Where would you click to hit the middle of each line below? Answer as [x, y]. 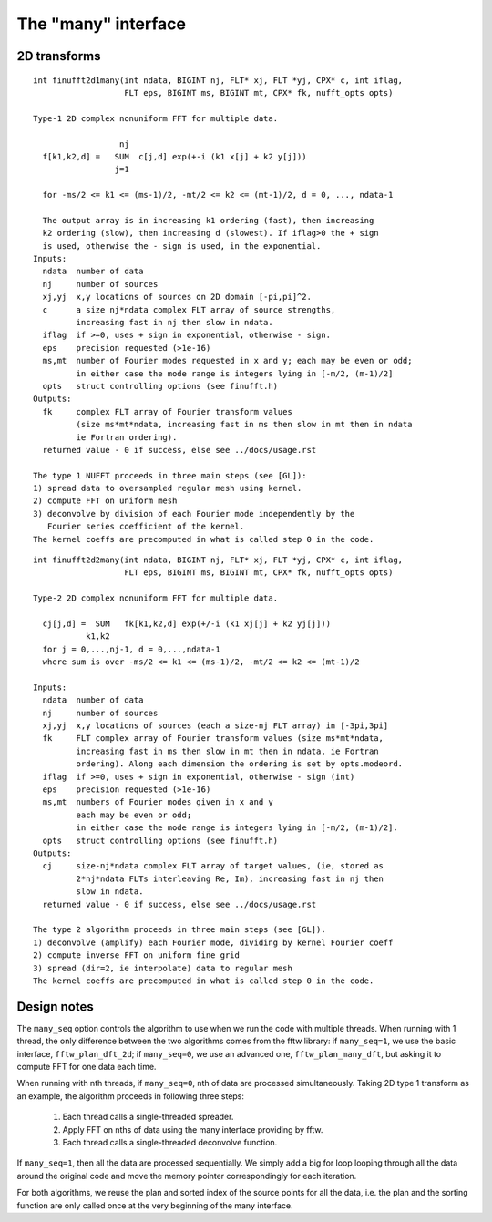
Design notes [56, 1006]
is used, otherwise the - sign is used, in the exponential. [182, 246]
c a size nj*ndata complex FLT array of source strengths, [189, 309]
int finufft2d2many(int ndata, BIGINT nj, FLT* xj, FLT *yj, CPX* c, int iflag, [218, 560]
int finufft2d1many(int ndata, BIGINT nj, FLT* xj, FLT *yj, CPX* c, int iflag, [218, 80]
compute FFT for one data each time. [87, 1066]
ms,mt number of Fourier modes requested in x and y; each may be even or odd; [227, 361]
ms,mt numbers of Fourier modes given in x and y [158, 802]
